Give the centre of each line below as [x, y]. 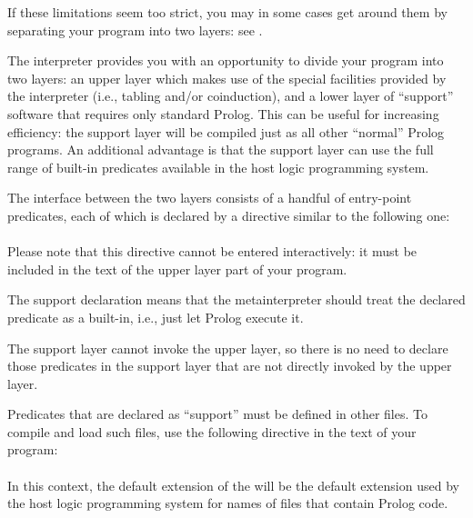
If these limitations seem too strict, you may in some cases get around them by [227, 12]
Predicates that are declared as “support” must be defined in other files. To [217, 414]
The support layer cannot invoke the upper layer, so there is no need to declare [228, 348]
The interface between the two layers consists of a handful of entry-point [210, 198]
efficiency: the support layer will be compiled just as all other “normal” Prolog [226, 131]
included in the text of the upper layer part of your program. [177, 269]
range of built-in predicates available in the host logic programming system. [218, 167]
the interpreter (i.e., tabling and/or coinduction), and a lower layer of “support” [231, 96]
